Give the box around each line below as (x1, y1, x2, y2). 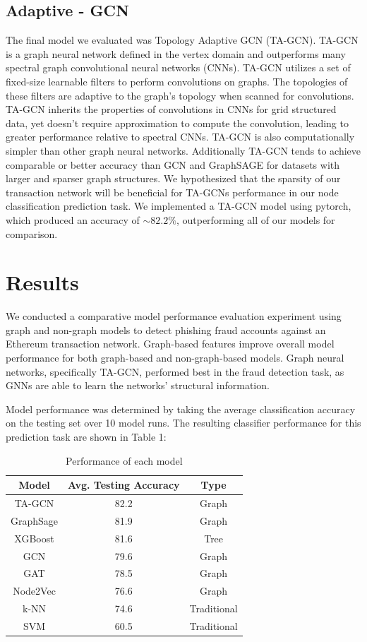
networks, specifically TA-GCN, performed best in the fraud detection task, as (6, 364, 344, 379)
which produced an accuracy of (6, 212, 140, 227)
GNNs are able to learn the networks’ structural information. (6, 378, 270, 393)
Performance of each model (66, 453, 183, 468)
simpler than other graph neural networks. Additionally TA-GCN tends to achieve (6, 143, 361, 157)
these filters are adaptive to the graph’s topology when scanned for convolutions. (6, 88, 354, 102)
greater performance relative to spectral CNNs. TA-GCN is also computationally (6, 129, 355, 144)
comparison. (6, 226, 58, 241)
